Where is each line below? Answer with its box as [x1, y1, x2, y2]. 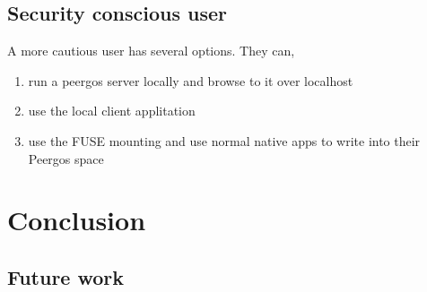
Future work [7, 262, 125, 290]
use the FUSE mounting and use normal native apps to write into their [28, 131, 421, 150]
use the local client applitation [28, 101, 196, 120]
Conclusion [7, 202, 146, 238]
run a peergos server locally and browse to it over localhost [28, 71, 353, 90]
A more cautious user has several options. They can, [7, 41, 295, 60]
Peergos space [28, 149, 104, 167]
